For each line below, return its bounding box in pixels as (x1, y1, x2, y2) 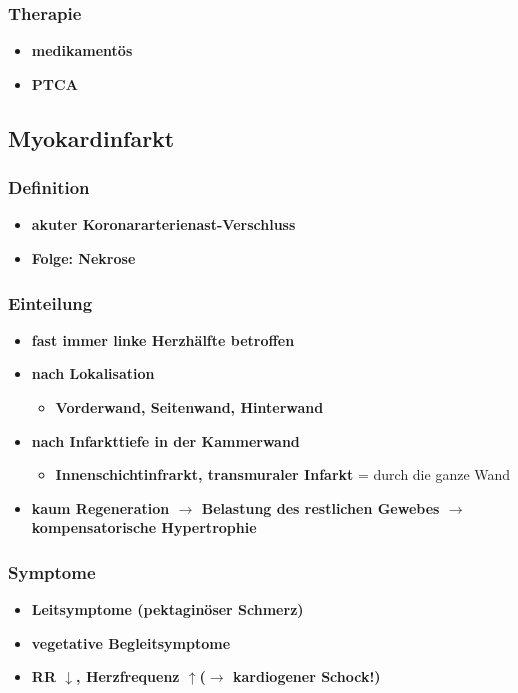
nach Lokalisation (31, 363, 155, 384)
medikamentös (31, 40, 133, 61)
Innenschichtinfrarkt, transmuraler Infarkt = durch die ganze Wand (55, 464, 511, 485)
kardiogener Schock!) (232, 666, 381, 687)
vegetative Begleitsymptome (31, 632, 231, 653)
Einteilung (8, 290, 93, 315)
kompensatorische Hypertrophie (31, 517, 257, 538)
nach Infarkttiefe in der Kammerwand (31, 430, 300, 451)
